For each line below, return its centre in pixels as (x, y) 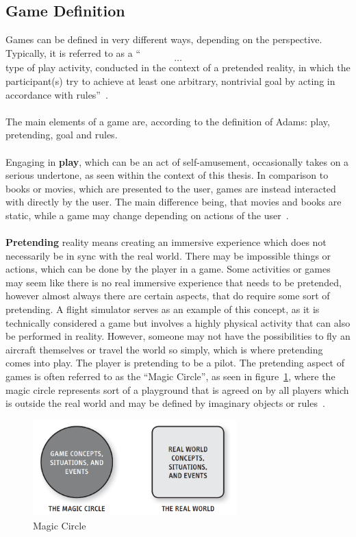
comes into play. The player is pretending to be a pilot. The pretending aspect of (175, 363)
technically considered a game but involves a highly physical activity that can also (178, 322)
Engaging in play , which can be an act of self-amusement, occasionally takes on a (177, 161)
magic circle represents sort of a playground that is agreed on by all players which (177, 389)
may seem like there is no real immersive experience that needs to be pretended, (174, 282)
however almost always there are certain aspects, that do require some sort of (168, 296)
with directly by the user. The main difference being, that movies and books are (174, 202)
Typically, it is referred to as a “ (73, 52)
